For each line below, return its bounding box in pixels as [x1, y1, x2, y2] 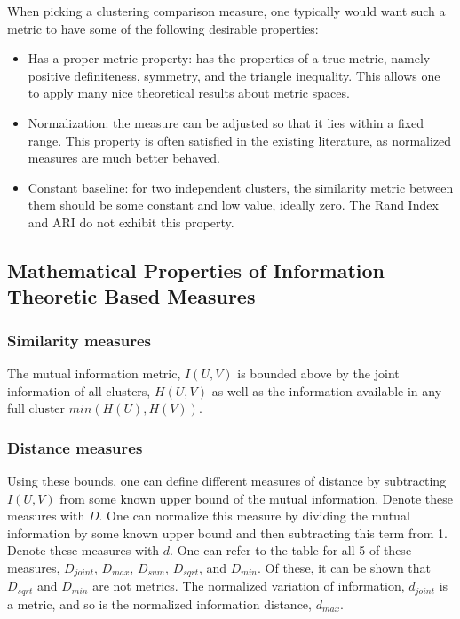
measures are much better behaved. [28, 148, 220, 167]
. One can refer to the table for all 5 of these [170, 541, 412, 559]
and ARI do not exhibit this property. [28, 212, 234, 231]
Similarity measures [7, 329, 152, 351]
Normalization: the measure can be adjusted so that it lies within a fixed [28, 113, 424, 131]
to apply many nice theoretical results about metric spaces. [28, 83, 350, 102]
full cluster [7, 399, 66, 417]
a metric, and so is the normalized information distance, [7, 594, 312, 613]
